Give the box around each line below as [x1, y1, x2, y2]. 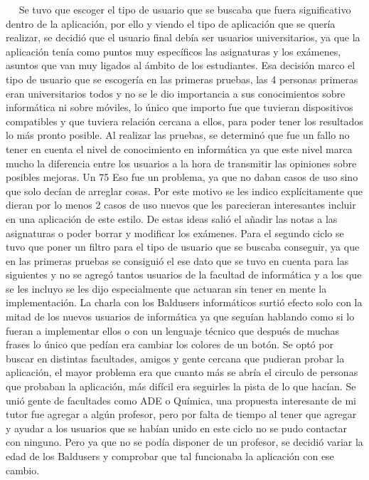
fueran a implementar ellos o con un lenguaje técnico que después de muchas [6, 323, 339, 338]
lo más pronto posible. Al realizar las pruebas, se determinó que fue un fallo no [6, 127, 350, 142]
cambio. [6, 462, 40, 477]
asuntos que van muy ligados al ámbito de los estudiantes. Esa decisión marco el [6, 58, 355, 73]
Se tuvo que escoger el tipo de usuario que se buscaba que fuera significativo [18, 2, 351, 16]
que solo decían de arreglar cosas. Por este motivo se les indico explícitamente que [6, 183, 363, 198]
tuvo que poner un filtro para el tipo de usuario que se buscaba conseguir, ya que [6, 239, 360, 254]
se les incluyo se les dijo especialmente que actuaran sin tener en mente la [6, 281, 327, 296]
